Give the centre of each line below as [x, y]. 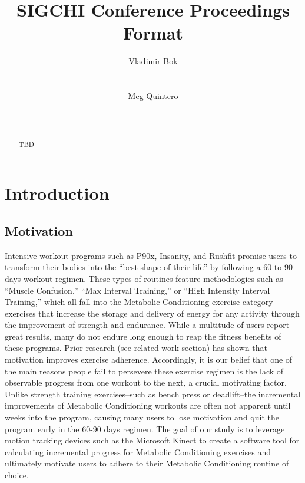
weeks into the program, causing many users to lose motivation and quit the [142, 417]
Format [153, 33]
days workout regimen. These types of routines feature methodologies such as [144, 278]
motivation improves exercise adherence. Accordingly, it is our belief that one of [149, 359]
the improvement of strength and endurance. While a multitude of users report [147, 325]
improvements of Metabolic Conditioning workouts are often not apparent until [148, 405]
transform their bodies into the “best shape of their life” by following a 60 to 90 [149, 267]
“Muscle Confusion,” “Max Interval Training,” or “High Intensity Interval [137, 290]
